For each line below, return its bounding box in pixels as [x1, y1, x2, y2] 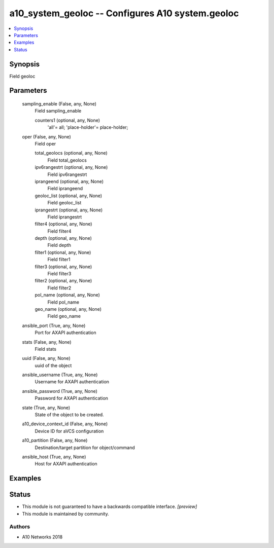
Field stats [35, 346, 57, 352]
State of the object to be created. [35, 412, 104, 418]
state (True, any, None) [22, 405, 71, 411]
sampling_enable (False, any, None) [22, 101, 96, 107]
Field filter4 [47, 228, 72, 234]
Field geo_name [47, 313, 81, 319]
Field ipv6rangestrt [47, 171, 87, 177]
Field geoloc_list [47, 200, 82, 206]
